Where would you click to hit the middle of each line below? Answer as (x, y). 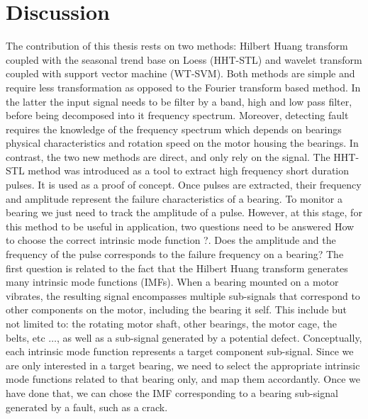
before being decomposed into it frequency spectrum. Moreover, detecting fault (177, 115)
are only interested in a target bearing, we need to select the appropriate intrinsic (183, 365)
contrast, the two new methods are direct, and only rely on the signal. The (168, 156)
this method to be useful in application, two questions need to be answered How (180, 226)
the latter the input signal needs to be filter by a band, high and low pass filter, (179, 101)
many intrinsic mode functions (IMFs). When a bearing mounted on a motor (172, 282)
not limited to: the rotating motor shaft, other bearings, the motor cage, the (172, 323)
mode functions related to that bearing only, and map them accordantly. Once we (183, 379)
